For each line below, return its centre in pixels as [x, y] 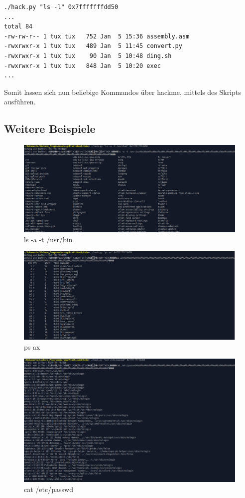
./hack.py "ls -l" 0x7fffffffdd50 [61, 7]
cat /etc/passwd [49, 489]
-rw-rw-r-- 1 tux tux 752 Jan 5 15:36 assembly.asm [97, 36]
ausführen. [20, 102]
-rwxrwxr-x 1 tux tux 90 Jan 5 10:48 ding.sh [88, 56]
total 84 [18, 27]
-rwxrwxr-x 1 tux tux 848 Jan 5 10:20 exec [82, 66]
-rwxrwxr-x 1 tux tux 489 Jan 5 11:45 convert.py [93, 46]
